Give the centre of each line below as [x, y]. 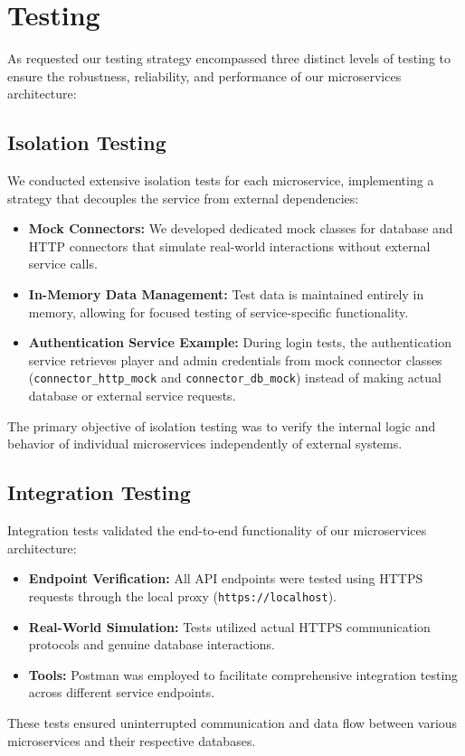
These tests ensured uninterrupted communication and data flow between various [232, 722]
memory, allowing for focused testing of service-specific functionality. [218, 312]
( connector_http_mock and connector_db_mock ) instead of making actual [235, 378]
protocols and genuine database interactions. [152, 644]
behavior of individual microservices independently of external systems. [205, 444]
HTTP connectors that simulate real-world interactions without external [229, 246]
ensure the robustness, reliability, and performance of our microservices [204, 76]
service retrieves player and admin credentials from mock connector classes [235, 359]
